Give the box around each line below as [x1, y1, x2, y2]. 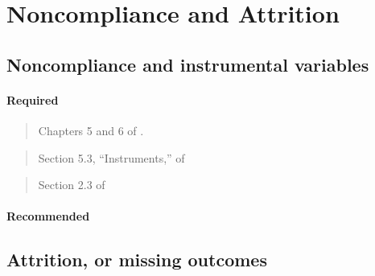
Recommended [6, 208, 90, 225]
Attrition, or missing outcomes [6, 247, 267, 272]
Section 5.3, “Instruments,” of [38, 149, 185, 166]
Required [6, 91, 59, 108]
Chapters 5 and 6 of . [38, 122, 144, 138]
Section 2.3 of [38, 176, 105, 193]
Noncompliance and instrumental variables [6, 51, 369, 76]
